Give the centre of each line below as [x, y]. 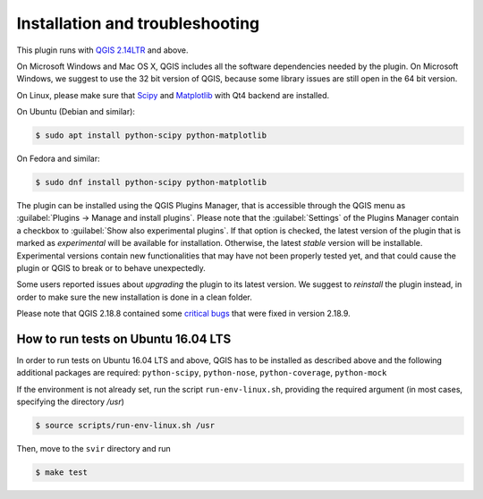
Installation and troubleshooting [138, 23]
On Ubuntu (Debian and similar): [76, 112]
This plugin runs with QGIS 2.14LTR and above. [102, 50]
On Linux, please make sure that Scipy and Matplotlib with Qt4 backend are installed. [173, 95]
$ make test [62, 473]
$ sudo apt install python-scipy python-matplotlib [151, 135]
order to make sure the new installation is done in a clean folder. [134, 297]
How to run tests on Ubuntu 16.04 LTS [124, 338]
